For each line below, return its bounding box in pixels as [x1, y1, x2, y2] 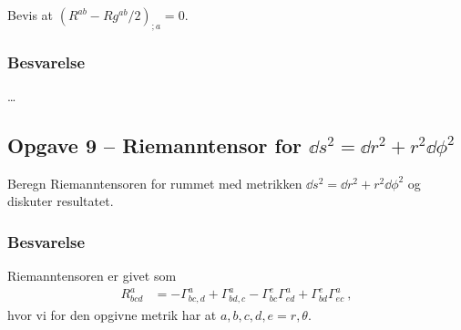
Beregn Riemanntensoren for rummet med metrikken [7, 173, 302, 192]
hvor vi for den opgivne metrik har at [7, 304, 217, 324]
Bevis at [7, 5, 54, 24]
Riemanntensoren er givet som [7, 266, 177, 285]
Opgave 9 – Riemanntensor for [7, 131, 302, 159]
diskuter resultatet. [7, 191, 114, 211]
